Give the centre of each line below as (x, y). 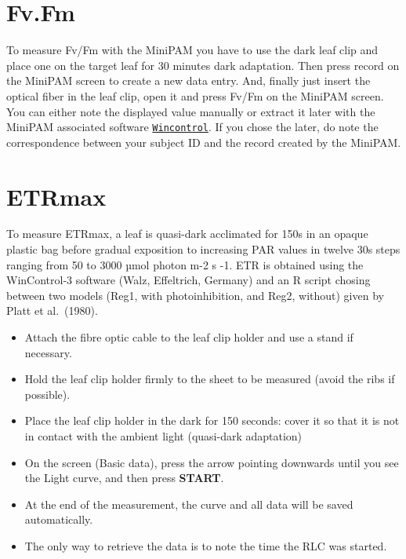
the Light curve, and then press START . (124, 478)
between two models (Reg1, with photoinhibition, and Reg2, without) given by (195, 295)
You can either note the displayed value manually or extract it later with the (191, 111)
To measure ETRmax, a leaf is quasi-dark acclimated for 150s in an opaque (187, 234)
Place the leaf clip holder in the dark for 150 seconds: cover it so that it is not (212, 420)
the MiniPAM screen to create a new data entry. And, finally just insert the (188, 80)
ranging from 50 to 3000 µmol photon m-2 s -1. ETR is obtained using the (185, 264)
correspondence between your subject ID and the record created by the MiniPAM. (204, 142)
